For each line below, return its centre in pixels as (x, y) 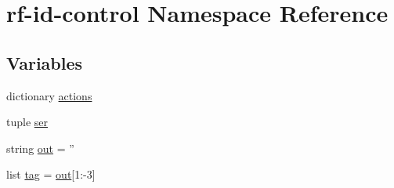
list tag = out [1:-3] (51, 174)
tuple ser (27, 122)
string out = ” (40, 148)
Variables (45, 62)
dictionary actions (49, 95)
